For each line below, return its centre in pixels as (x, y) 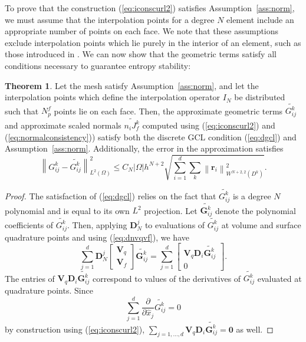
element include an (260, 19)
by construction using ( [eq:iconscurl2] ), (75, 329)
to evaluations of (175, 224)
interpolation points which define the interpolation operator (113, 97)
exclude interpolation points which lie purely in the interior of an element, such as (153, 42)
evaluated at (279, 278)
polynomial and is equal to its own (67, 210)
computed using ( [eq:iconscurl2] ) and (209, 125)
